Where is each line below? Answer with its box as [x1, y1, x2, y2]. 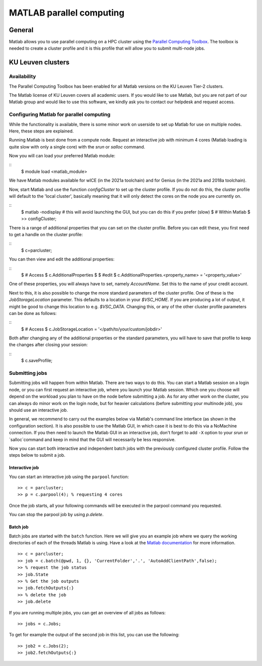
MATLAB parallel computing [9, 7, 125, 18]
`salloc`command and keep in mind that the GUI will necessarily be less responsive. [9, 436, 176, 443]
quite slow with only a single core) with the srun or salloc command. [9, 144, 146, 149]
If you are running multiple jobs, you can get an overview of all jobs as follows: [9, 610, 166, 615]
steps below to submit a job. [9, 452, 65, 458]
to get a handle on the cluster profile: [9, 232, 83, 237]
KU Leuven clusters [9, 58, 70, 67]
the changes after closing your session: [9, 342, 88, 348]
